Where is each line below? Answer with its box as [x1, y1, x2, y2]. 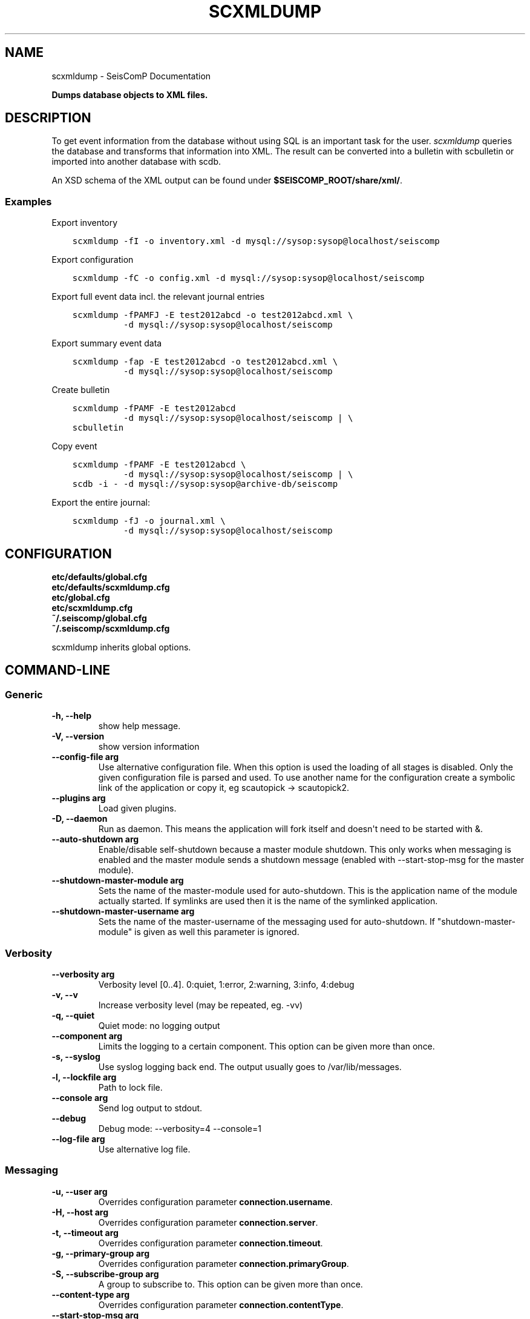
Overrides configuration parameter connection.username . [98, 1196, 333, 1207]
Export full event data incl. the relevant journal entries [51, 291, 265, 302]
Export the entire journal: [51, 497, 151, 508]
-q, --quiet [51, 1010, 95, 1020]
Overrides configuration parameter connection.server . [98, 1217, 318, 1228]
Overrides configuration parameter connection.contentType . [98, 1299, 344, 1310]
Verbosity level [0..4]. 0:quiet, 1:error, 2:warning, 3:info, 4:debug [98, 979, 355, 990]
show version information [98, 741, 200, 752]
